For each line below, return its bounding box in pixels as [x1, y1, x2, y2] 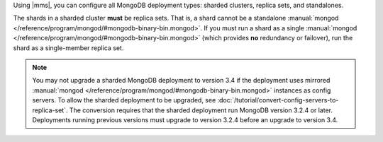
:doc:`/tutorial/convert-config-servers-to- [217, 96, 339, 105]
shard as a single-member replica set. [13, 43, 124, 52]
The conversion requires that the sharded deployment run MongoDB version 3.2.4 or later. [69, 106, 333, 114]
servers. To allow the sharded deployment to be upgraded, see [32, 96, 216, 105]
